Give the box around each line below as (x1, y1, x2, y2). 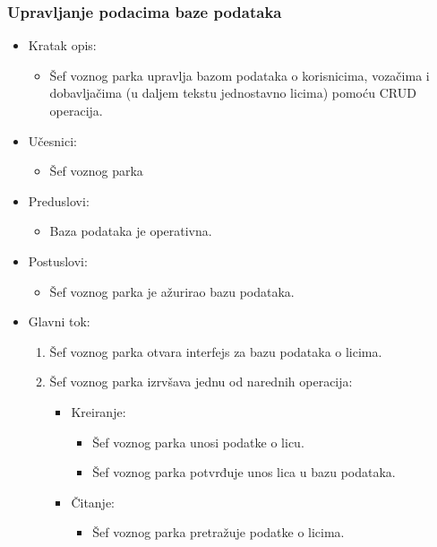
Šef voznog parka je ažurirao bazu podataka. (49, 282, 295, 300)
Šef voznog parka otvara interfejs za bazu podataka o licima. (49, 342, 382, 360)
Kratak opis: (28, 36, 97, 55)
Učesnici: (28, 131, 77, 150)
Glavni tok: (28, 312, 90, 331)
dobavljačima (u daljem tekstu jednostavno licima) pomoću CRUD (49, 83, 416, 102)
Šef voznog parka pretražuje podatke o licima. (92, 523, 345, 542)
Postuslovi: (28, 251, 88, 270)
